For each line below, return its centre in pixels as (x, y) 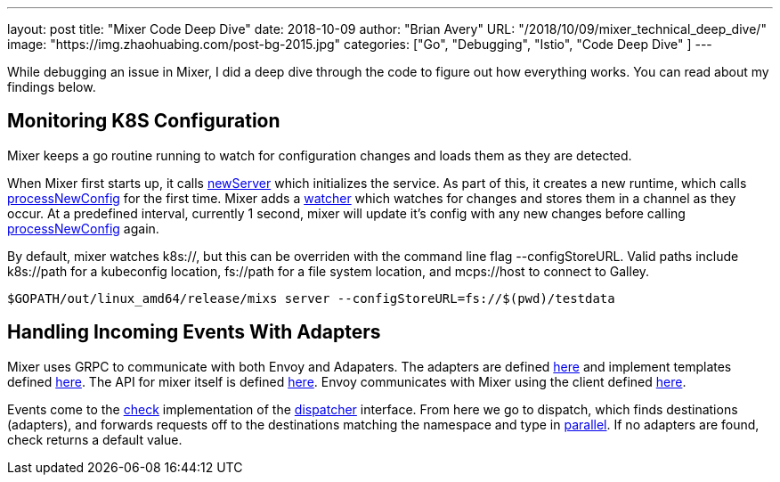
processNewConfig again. (83, 228)
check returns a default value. (95, 439)
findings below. (52, 87)
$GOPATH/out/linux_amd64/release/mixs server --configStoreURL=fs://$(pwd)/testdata (311, 298)
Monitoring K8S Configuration (144, 121)
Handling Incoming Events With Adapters (194, 332)
